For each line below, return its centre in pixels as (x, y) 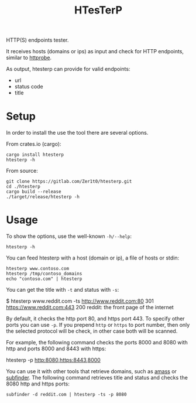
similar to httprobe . (29, 58)
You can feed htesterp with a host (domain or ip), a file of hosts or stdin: (93, 258)
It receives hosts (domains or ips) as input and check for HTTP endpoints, (95, 52)
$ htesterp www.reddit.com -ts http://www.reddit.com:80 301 (80, 301)
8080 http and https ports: (38, 384)
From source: (22, 171)
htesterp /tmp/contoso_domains (44, 274)
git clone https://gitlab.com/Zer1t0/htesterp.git (69, 182)
